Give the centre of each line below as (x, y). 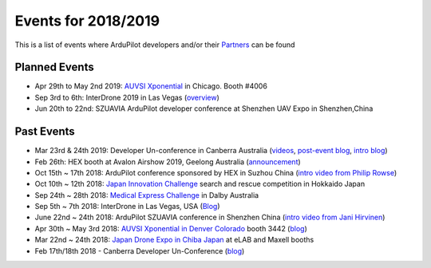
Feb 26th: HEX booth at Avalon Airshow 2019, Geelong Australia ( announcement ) (168, 162)
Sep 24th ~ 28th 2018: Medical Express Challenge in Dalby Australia (147, 195)
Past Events (45, 132)
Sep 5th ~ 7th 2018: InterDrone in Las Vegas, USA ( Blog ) (127, 207)
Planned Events (55, 67)
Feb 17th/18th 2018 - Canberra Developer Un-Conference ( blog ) (140, 250)
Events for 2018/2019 (87, 21)
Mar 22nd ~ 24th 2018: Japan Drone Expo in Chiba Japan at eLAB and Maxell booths (174, 240)
